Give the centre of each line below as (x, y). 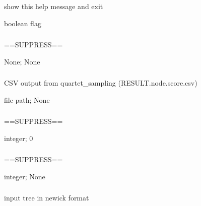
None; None (22, 61)
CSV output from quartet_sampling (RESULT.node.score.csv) (101, 83)
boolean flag (23, 23)
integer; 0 (19, 138)
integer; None (25, 176)
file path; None (27, 99)
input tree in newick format (47, 198)
